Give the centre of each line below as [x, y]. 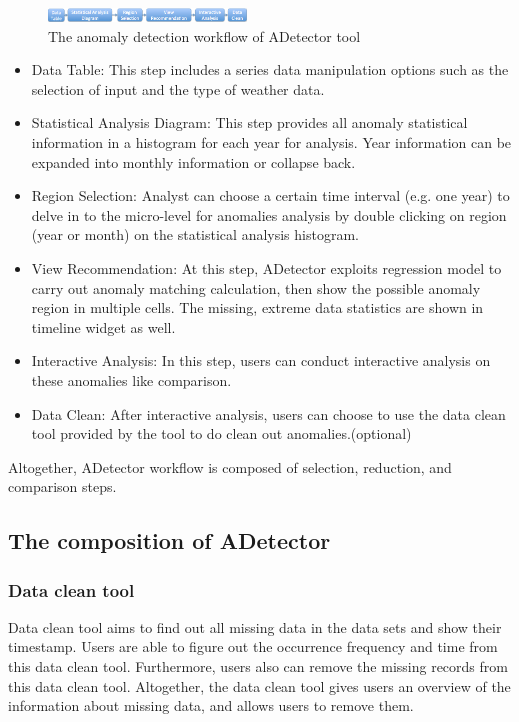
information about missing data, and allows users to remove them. [211, 705]
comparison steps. [62, 486]
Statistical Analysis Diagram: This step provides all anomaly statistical [249, 122]
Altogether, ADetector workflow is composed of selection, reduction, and [230, 466]
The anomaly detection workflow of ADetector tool [204, 35]
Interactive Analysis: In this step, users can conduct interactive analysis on [261, 360]
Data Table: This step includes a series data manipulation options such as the [270, 69]
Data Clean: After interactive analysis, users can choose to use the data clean [268, 413]
